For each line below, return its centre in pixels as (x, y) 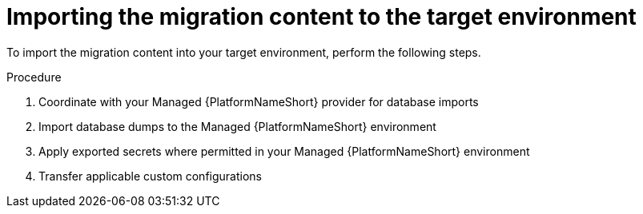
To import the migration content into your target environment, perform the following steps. (244, 52)
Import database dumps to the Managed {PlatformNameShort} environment (237, 126)
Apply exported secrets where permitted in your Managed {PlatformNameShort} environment (284, 151)
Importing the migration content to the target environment (321, 17)
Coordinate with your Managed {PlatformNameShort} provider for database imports (259, 101)
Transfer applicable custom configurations (150, 176)
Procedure (34, 77)
